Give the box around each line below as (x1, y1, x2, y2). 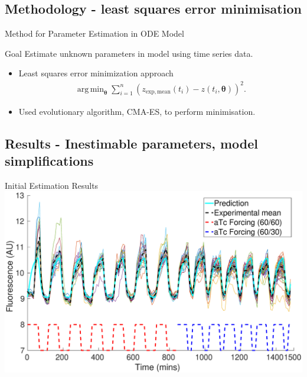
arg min (77, 85, 104, 94)
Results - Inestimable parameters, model (5, 134, 259, 152)
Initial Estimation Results (5, 179, 99, 191)
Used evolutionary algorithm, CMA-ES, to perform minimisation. (18, 105, 256, 117)
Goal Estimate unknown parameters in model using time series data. (5, 47, 253, 59)
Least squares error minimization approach (18, 67, 174, 79)
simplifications (5, 151, 94, 169)
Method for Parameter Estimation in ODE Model (5, 27, 184, 40)
